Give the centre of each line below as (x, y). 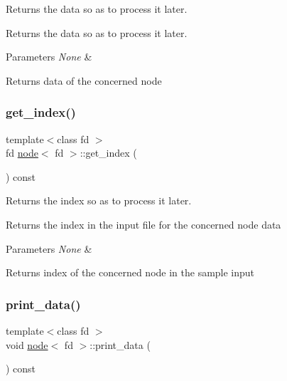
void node (27, 344)
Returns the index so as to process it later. (99, 200)
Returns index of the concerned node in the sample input (130, 272)
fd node (22, 153)
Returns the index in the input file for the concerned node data (143, 224)
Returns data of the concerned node (84, 80)
